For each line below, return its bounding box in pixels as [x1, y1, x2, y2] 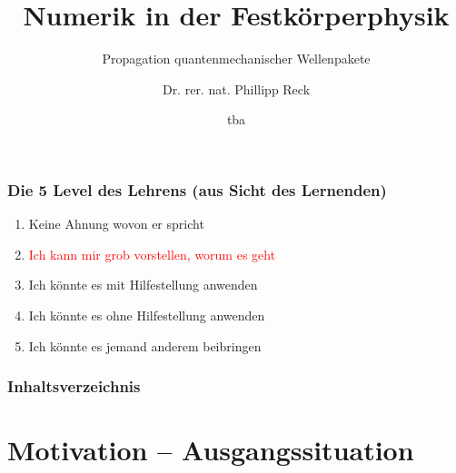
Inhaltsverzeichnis [7, 375, 141, 398]
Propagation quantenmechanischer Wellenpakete [102, 49, 371, 68]
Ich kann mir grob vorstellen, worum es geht [28, 244, 276, 263]
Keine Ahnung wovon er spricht [28, 214, 204, 233]
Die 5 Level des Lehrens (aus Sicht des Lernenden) [7, 178, 387, 201]
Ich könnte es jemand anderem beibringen [28, 336, 262, 355]
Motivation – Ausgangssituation [7, 431, 414, 468]
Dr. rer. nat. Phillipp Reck [162, 79, 311, 98]
